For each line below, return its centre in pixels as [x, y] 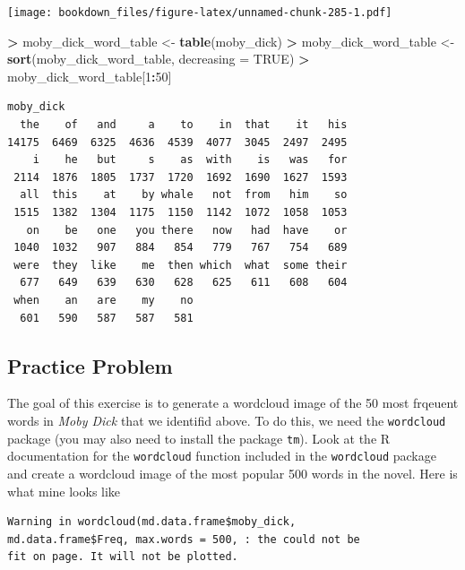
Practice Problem [90, 365]
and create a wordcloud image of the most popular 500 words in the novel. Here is [232, 473]
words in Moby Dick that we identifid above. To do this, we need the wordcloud [227, 420]
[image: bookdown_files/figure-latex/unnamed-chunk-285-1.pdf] [200, 13]
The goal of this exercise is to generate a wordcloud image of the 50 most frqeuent [233, 403]
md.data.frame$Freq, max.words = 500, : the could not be [184, 539]
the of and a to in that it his [184, 125]
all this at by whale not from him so [184, 195]
